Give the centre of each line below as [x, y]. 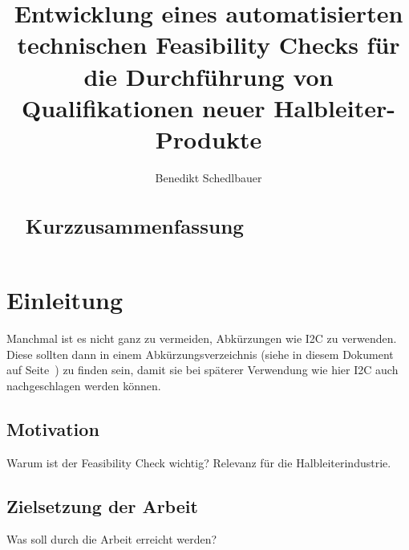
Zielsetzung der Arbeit [102, 505]
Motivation [53, 428]
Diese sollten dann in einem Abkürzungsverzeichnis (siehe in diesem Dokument [200, 354]
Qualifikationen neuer [144, 107]
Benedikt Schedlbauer [209, 177]
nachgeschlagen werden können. [84, 385]
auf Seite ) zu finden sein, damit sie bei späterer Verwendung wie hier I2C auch [202, 370]
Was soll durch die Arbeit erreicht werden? [112, 539]
